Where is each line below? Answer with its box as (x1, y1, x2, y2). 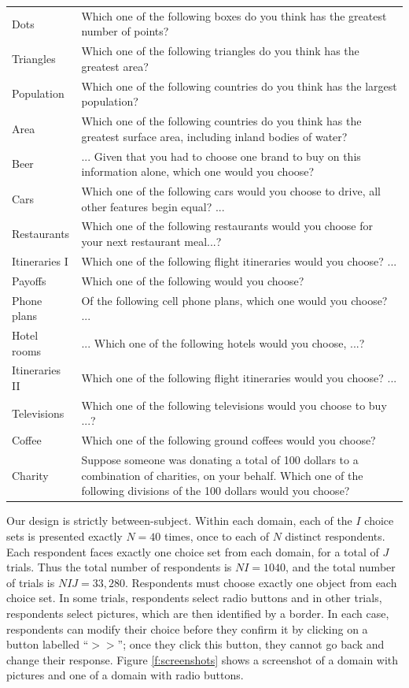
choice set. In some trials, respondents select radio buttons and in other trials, (6, 589, 382, 606)
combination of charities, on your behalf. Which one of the (81, 467, 363, 483)
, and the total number (286, 559, 396, 575)
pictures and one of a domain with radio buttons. (6, 667, 244, 683)
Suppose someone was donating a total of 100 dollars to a (81, 452, 359, 468)
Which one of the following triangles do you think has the (81, 43, 359, 59)
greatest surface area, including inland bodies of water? (81, 128, 348, 144)
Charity (12, 467, 49, 483)
